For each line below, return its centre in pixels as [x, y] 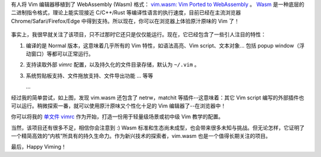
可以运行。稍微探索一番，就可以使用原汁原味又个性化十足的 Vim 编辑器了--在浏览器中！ [119, 106]
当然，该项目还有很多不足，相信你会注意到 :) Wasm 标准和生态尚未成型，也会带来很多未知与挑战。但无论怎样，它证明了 [158, 127]
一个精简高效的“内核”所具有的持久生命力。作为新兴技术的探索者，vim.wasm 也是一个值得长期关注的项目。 [141, 136]
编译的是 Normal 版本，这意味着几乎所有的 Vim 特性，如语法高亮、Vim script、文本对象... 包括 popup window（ [163, 45]
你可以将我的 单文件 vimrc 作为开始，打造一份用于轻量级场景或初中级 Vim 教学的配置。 [117, 117]
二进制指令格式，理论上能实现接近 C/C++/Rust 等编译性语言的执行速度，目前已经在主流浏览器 [126, 12]
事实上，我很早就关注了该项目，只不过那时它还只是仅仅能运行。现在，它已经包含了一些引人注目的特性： [139, 34]
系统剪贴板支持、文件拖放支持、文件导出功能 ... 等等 [89, 76]
